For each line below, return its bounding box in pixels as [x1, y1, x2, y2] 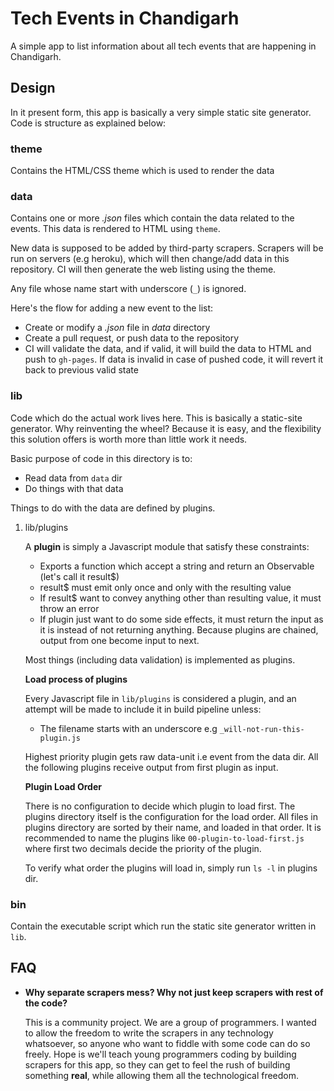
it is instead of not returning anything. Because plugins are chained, [39, 623, 319, 636]
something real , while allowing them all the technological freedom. [24, 1069, 300, 1081]
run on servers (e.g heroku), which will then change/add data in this [10, 253, 290, 265]
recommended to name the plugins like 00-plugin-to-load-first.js [24, 832, 305, 844]
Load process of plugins [24, 673, 128, 685]
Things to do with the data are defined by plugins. [10, 502, 216, 514]
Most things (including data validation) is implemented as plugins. [24, 653, 296, 666]
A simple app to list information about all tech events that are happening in [10, 40, 317, 52]
